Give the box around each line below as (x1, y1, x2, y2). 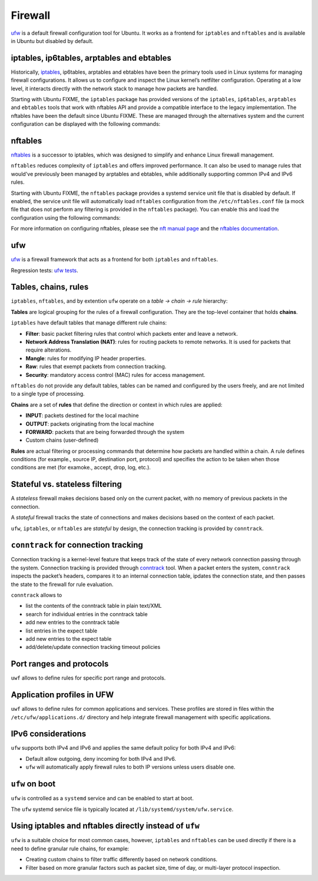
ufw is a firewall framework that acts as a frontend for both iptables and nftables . (11, 256, 218, 263)
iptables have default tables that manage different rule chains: (11, 319, 167, 326)
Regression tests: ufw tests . (11, 267, 79, 274)
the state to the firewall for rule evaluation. (11, 581, 114, 588)
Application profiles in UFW (11, 690, 114, 700)
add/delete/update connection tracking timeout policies (25, 644, 161, 651)
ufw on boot (11, 779, 56, 789)
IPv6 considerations (11, 729, 87, 739)
